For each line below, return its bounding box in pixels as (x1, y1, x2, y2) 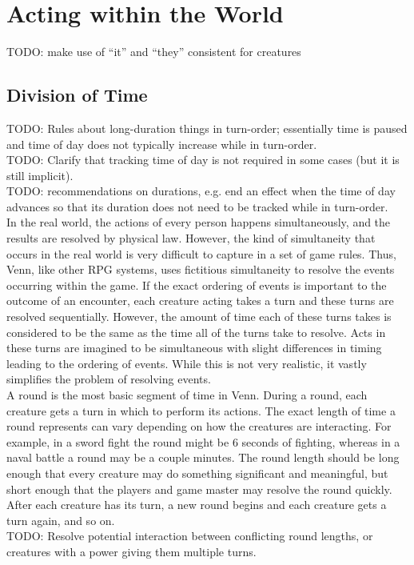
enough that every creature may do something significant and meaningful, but (6, 464, 388, 481)
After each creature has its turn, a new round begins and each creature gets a (6, 496, 387, 513)
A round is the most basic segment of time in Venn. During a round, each (6, 387, 368, 403)
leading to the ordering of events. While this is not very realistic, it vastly (6, 355, 367, 371)
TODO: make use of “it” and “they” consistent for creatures (6, 43, 301, 60)
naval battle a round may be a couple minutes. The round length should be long (6, 449, 400, 466)
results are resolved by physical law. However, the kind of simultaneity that (6, 230, 376, 246)
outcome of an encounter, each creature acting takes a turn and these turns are (6, 292, 394, 309)
